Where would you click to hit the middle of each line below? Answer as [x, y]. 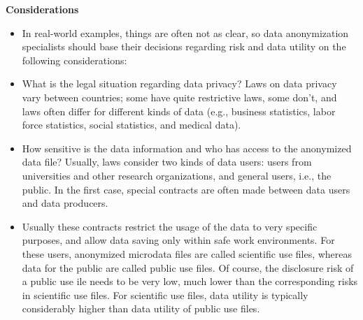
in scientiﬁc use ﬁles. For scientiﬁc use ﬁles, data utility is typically [165, 294]
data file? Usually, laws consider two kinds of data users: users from [167, 162]
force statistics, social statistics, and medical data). [131, 125]
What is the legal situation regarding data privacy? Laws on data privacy [179, 83]
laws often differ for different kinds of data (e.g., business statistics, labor [179, 111]
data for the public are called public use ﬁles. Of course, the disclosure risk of [188, 267]
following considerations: [74, 60]
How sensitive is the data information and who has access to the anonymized [187, 148]
